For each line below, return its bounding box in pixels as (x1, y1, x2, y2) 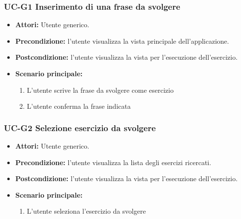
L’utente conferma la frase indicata (27, 101, 131, 111)
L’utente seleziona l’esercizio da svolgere (27, 206, 146, 216)
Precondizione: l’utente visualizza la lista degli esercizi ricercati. (15, 157, 211, 167)
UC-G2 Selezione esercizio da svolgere (4, 121, 156, 134)
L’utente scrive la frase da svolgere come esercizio (27, 84, 174, 95)
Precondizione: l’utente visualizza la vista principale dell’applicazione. (15, 35, 229, 46)
